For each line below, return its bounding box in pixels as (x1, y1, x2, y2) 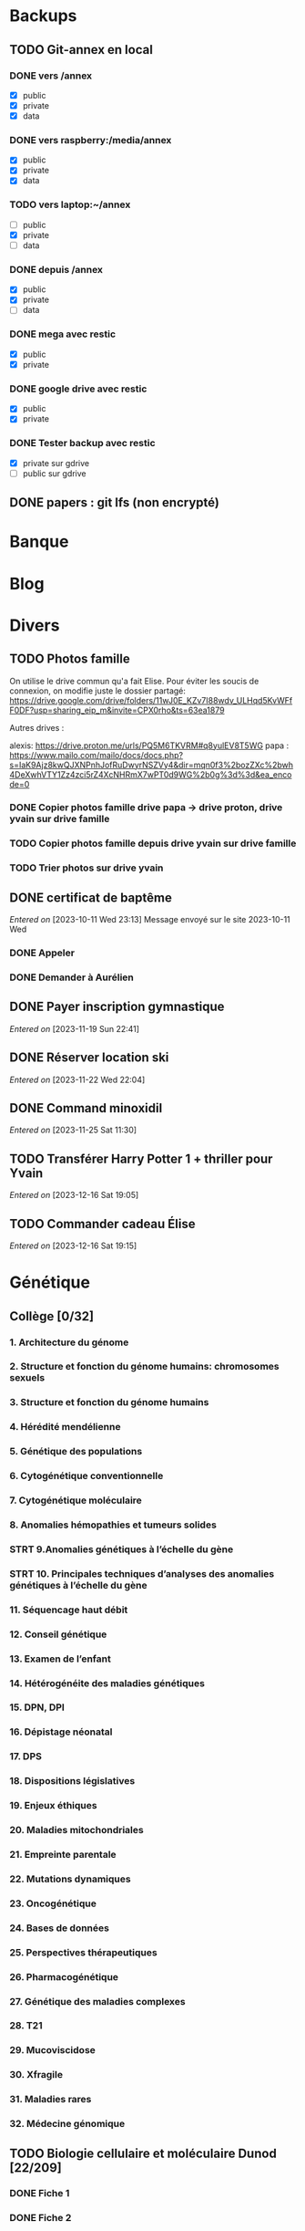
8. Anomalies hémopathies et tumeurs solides (9, 1518, 217, 1531)
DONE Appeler (9, 946, 76, 959)
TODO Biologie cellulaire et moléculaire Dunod (9, 2145, 278, 2161)
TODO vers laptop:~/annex (9, 198, 131, 211)
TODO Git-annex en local (9, 42, 153, 57)
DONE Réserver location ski (9, 1050, 169, 1066)
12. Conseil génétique (9, 1628, 107, 1641)
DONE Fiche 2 (9, 2212, 72, 2225)
